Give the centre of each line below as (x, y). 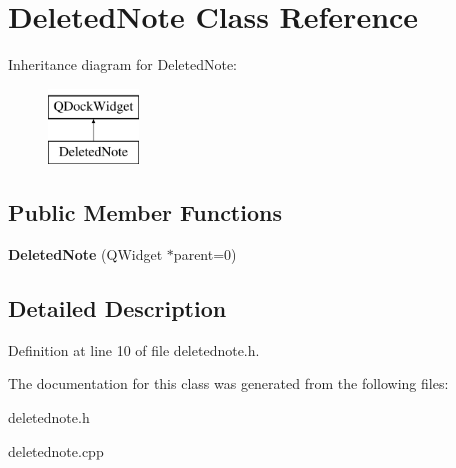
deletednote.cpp (56, 450)
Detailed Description (117, 308)
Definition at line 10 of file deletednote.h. (134, 349)
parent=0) (205, 254)
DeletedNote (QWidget (85, 254)
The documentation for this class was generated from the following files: (228, 383)
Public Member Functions (145, 212)
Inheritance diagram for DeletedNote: (122, 64)
